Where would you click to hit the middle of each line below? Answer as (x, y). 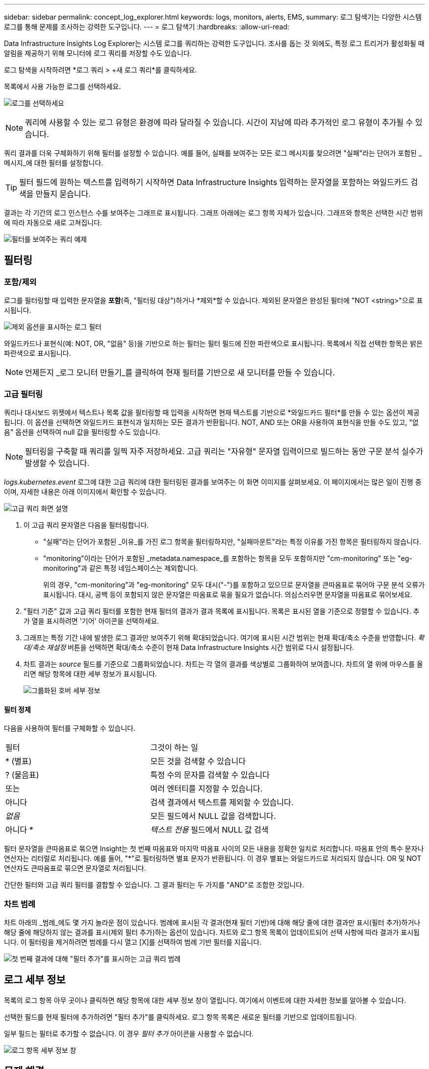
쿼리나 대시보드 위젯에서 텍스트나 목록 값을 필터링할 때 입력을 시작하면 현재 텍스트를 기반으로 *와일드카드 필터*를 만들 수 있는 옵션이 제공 (212, 412)
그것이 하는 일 (174, 748)
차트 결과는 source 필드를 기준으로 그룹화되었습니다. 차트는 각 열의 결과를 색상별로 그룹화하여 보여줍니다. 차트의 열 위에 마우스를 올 (223, 664)
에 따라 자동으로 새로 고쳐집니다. (53, 222)
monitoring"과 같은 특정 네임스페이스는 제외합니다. (121, 568)
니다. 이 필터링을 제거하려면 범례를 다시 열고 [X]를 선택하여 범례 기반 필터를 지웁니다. (133, 942)
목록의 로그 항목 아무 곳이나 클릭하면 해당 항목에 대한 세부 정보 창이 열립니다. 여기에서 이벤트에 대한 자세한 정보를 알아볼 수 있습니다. (205, 1000)
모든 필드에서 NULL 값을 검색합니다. (213, 816)
